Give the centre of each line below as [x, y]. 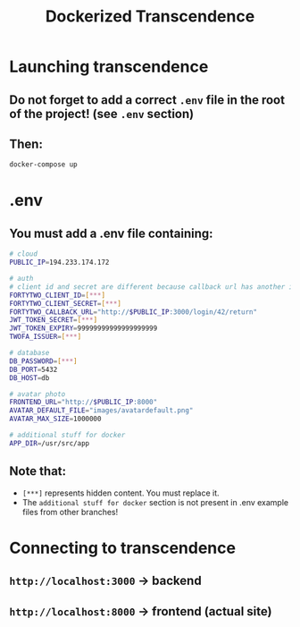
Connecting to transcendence [123, 548]
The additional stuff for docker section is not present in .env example [155, 502]
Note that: [38, 471]
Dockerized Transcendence [150, 17]
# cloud [24, 254]
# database [29, 353]
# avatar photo [37, 394]
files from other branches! [70, 512]
